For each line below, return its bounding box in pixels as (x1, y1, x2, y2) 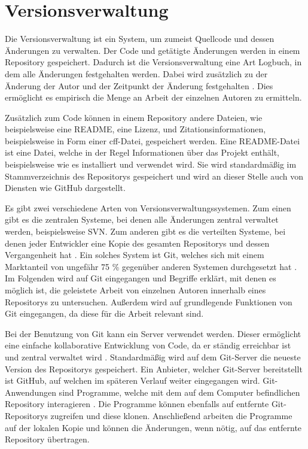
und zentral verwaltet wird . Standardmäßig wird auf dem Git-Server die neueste (5, 350, 301, 363)
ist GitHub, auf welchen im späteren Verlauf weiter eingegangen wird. (5, 374, 260, 387)
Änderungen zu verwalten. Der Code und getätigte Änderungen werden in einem (5, 44, 300, 56)
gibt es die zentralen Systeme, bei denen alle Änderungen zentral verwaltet (5, 213, 279, 226)
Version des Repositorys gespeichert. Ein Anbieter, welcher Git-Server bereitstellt (5, 362, 303, 375)
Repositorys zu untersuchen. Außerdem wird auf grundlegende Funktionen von (5, 295, 292, 308)
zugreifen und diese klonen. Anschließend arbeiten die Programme (50, 409, 292, 421)
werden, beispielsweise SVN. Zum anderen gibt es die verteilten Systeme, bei (5, 225, 286, 238)
